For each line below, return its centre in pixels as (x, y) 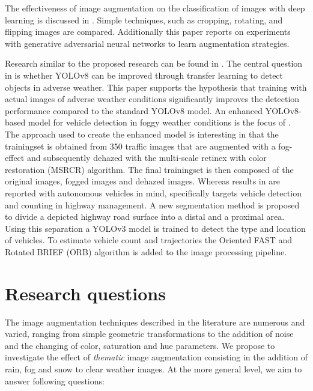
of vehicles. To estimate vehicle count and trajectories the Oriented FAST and (149, 240)
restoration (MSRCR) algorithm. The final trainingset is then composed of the (149, 169)
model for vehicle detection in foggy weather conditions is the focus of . (159, 122)
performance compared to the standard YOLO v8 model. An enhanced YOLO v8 (152, 110)
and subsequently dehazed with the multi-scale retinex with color (147, 158)
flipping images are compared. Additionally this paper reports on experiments (148, 32)
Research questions (85, 293)
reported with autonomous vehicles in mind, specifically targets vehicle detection (153, 192)
